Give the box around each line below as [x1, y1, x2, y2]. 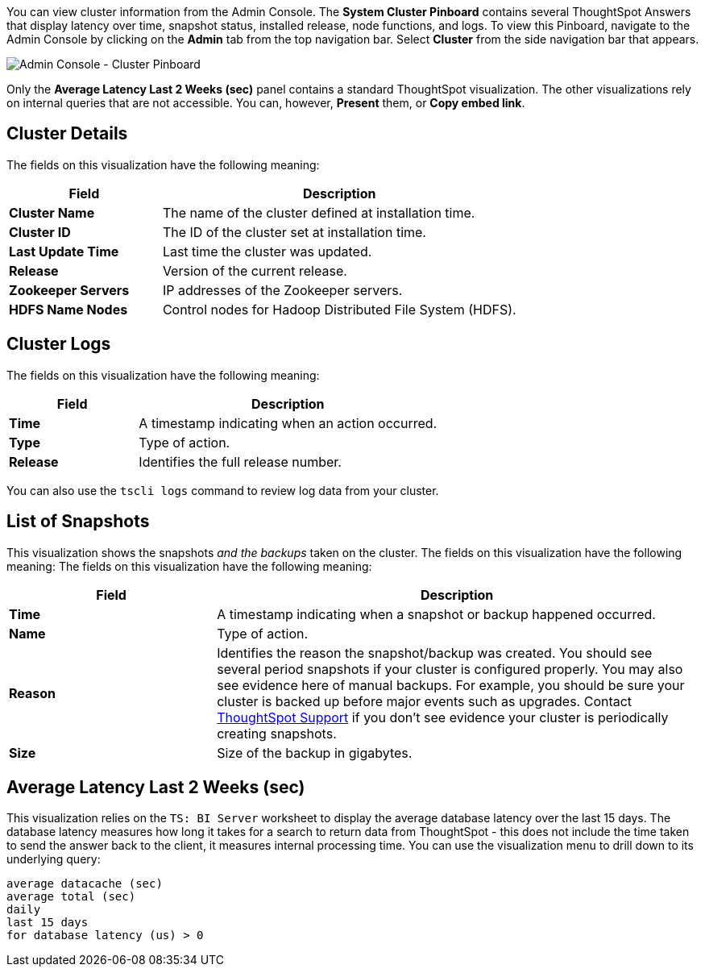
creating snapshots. [217, 725, 337, 742]
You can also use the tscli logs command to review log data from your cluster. [6, 483, 439, 497]
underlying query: [6, 852, 101, 867]
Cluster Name [9, 204, 95, 221]
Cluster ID [9, 223, 71, 240]
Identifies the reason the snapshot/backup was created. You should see [217, 644, 653, 661]
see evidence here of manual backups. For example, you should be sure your [217, 676, 685, 693]
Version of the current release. [162, 262, 347, 279]
